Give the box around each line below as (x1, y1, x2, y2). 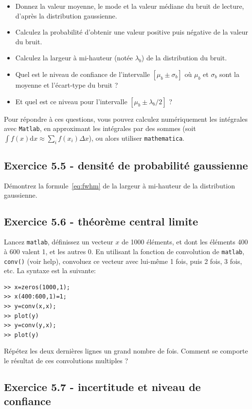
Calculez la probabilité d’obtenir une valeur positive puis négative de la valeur (15, 27, 249, 37)
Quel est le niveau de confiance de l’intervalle (15, 69, 150, 79)
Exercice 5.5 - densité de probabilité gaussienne (4, 158, 248, 172)
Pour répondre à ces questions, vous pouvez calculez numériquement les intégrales (4, 113, 248, 124)
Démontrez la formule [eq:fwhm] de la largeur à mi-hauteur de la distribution (4, 180, 235, 190)
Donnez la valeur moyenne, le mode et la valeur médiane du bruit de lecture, (15, 1, 244, 11)
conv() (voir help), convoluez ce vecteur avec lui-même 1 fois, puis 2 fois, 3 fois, (4, 256, 242, 266)
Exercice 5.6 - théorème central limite (4, 214, 198, 229)
